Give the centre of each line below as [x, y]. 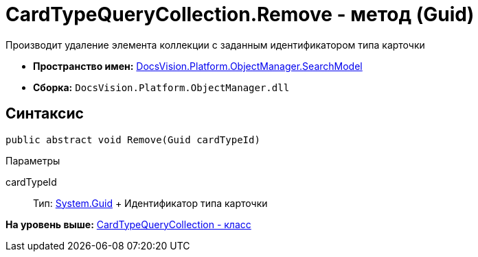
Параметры [33, 160]
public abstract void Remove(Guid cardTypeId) [133, 139]
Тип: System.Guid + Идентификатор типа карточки [150, 203]
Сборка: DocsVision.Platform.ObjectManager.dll [161, 87]
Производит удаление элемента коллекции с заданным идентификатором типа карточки [215, 45]
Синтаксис [45, 114]
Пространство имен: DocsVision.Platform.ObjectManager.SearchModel [198, 66]
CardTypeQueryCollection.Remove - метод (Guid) [240, 14]
